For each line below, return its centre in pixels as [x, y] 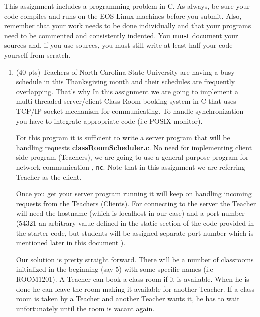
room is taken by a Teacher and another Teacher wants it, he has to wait [128, 299]
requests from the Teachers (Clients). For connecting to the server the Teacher [136, 203]
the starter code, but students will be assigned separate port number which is [135, 233]
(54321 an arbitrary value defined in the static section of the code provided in [135, 223]
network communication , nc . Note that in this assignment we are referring [131, 167]
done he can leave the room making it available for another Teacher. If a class [135, 289]
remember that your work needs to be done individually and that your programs [128, 26]
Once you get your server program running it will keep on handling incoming [134, 194]
